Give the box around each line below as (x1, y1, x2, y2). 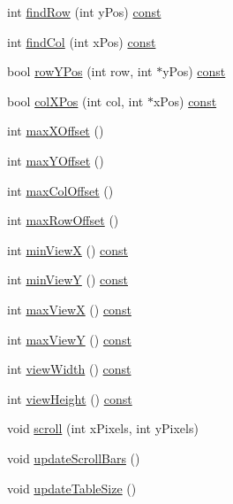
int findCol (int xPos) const (7, 32, 156, 50)
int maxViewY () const (7, 330, 132, 348)
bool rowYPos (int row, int (7, 62, 153, 81)
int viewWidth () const (7, 360, 132, 378)
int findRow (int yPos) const (7, 3, 162, 20)
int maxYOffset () (7, 151, 104, 169)
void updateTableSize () (7, 478, 137, 497)
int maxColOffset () (7, 181, 114, 199)
